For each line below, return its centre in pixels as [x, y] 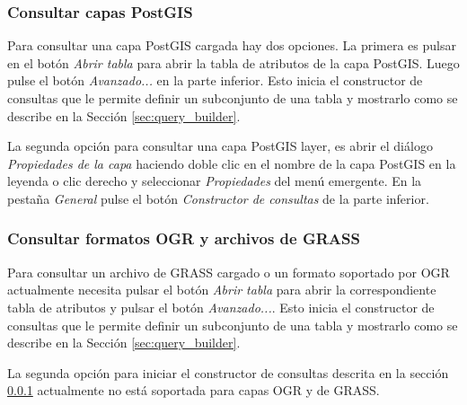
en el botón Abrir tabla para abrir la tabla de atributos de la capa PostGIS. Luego [233, 62]
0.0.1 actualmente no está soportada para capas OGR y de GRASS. [194, 390]
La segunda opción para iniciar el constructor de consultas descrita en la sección [228, 372]
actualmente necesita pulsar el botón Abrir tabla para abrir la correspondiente [222, 290]
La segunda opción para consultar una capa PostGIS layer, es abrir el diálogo [220, 146]
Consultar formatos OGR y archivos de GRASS [184, 238]
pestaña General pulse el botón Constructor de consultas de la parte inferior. [218, 198]
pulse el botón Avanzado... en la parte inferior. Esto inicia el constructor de [215, 80]
